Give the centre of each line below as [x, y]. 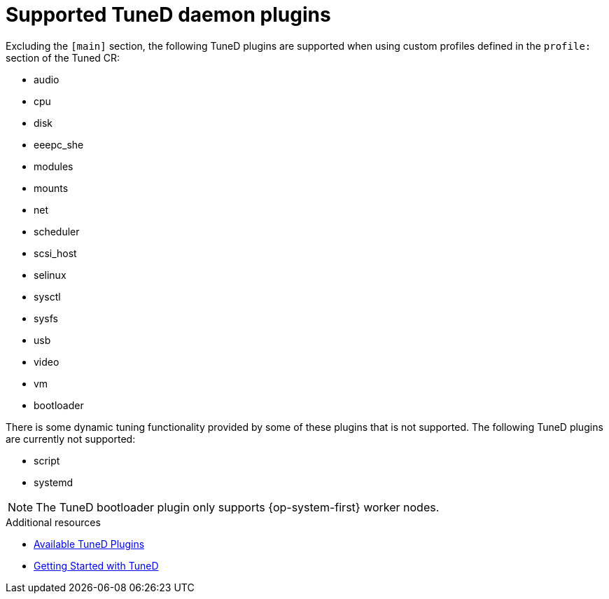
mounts [51, 188]
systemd [54, 482]
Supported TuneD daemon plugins [168, 15]
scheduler [57, 231]
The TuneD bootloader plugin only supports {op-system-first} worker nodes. [238, 507]
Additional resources [53, 522]
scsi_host [55, 253]
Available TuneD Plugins [89, 544]
